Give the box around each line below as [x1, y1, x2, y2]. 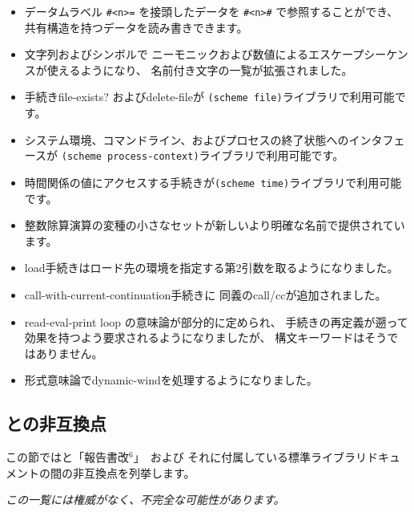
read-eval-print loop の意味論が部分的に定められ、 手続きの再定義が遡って [24, 313, 408, 330]
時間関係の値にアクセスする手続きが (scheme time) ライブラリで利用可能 [24, 173, 402, 190]
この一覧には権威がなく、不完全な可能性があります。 [6, 491, 285, 508]
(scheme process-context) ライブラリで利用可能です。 [61, 147, 344, 164]
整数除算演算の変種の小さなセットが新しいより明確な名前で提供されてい [24, 217, 405, 234]
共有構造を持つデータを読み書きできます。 [24, 18, 248, 35]
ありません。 [35, 344, 103, 361]
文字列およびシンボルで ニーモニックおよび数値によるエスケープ [24, 46, 364, 63]
